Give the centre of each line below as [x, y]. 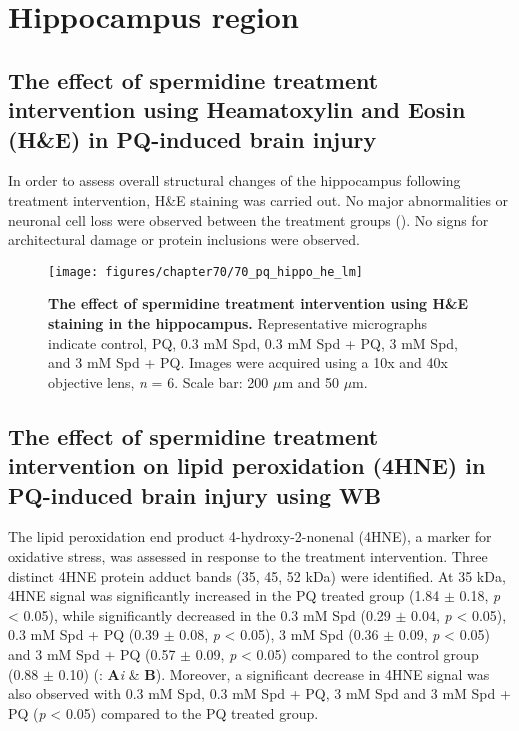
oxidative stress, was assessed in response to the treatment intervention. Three [248, 555]
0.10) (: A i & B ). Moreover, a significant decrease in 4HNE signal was [274, 673]
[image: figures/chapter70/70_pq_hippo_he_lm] [205, 271]
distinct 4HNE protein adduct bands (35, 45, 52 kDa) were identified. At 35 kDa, [257, 575]
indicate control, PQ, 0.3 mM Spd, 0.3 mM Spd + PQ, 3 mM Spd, [253, 342]
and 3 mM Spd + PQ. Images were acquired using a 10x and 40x [248, 362]
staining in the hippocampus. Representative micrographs [238, 322]
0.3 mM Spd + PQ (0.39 [84, 634]
